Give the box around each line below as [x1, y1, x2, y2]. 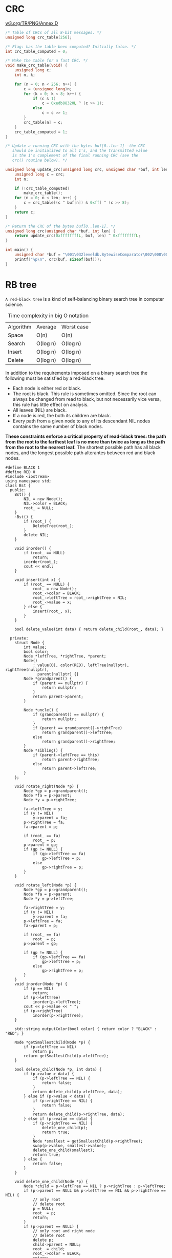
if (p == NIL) [24, 986, 54, 991]
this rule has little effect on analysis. [12, 401, 89, 408]
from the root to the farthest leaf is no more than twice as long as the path [5, 438, 165, 444]
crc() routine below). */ [12, 158, 68, 163]
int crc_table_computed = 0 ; [5, 49, 68, 54]
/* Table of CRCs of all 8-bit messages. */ [5, 30, 102, 35]
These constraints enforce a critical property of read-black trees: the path [5, 433, 166, 439]
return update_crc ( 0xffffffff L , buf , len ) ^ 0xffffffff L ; [14, 233, 141, 239]
